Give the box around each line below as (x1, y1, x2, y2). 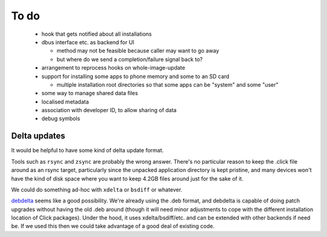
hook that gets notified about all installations (41, 30, 152, 38)
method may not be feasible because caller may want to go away (56, 47, 219, 55)
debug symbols (41, 115, 81, 122)
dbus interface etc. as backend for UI (41, 38, 134, 45)
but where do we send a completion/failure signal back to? (56, 55, 203, 63)
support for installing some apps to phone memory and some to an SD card (41, 73, 230, 80)
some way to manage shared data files (41, 90, 139, 97)
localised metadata (41, 98, 89, 105)
